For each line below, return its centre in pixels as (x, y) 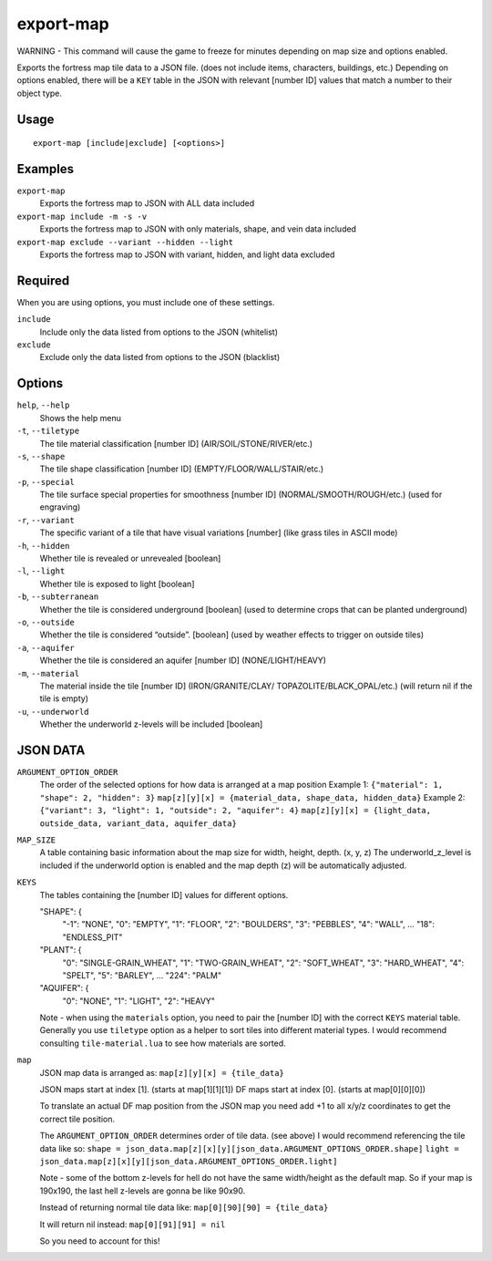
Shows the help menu (81, 418)
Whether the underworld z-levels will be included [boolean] (151, 724)
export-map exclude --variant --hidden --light (125, 242)
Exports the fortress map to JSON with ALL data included (147, 203)
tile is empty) (64, 698)
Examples (46, 169)
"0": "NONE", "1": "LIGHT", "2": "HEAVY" (139, 1001)
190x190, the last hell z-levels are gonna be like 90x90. (143, 1191)
